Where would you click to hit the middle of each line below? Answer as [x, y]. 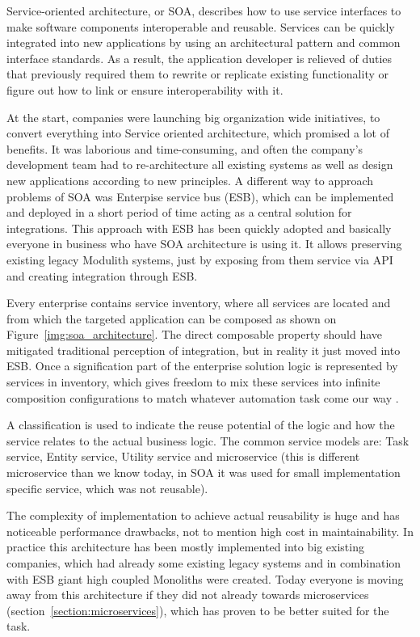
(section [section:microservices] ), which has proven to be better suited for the [198, 610]
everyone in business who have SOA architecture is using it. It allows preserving [204, 244]
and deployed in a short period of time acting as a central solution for [179, 212]
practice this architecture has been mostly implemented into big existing [185, 547]
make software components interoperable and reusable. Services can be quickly [201, 26]
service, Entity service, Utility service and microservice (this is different [183, 456]
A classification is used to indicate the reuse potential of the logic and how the [201, 425]
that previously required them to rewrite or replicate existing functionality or [198, 74]
